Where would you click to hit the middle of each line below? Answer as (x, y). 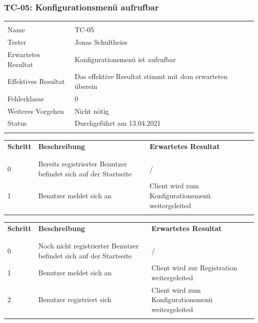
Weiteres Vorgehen (36, 111)
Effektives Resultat (36, 81)
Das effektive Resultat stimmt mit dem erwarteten (151, 76)
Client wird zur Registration (194, 268)
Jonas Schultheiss (101, 42)
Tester (17, 42)
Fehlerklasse (26, 98)
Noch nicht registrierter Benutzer (89, 245)
